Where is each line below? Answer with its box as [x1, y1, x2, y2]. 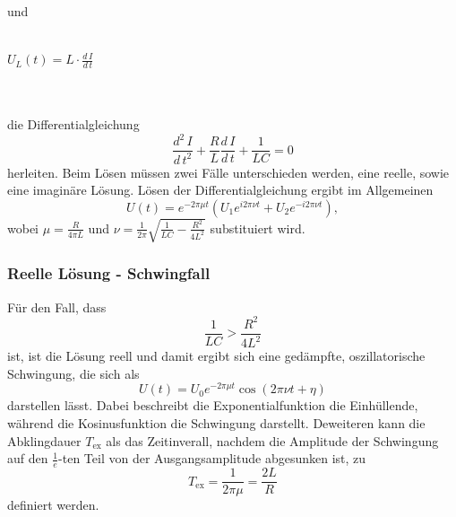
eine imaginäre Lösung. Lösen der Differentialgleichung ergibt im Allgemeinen [7, 180, 434, 199]
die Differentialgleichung [7, 115, 140, 134]
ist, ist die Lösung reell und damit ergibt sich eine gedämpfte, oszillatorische [7, 346, 426, 365]
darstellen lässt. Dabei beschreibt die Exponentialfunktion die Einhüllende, [7, 396, 418, 415]
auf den [7, 449, 48, 468]
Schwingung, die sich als [7, 364, 140, 382]
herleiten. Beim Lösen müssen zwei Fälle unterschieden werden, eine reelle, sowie [7, 162, 450, 181]
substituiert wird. [210, 218, 305, 237]
